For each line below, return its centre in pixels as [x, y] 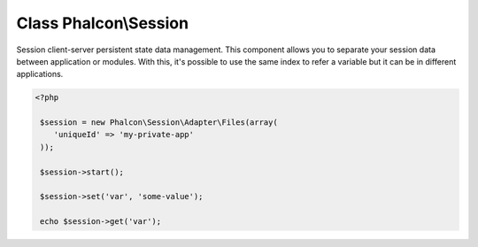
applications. [40, 74]
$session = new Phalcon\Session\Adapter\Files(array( [159, 123]
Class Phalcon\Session [103, 23]
